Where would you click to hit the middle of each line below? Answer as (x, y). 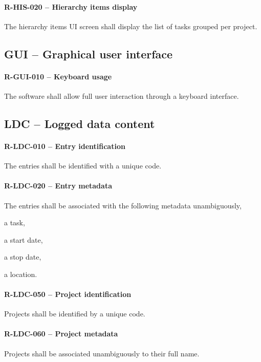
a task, (15, 222)
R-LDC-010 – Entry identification (65, 146)
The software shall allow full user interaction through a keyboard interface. (122, 95)
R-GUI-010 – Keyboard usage (58, 76)
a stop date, (23, 257)
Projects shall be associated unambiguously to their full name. (102, 353)
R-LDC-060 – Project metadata (61, 334)
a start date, (24, 239)
